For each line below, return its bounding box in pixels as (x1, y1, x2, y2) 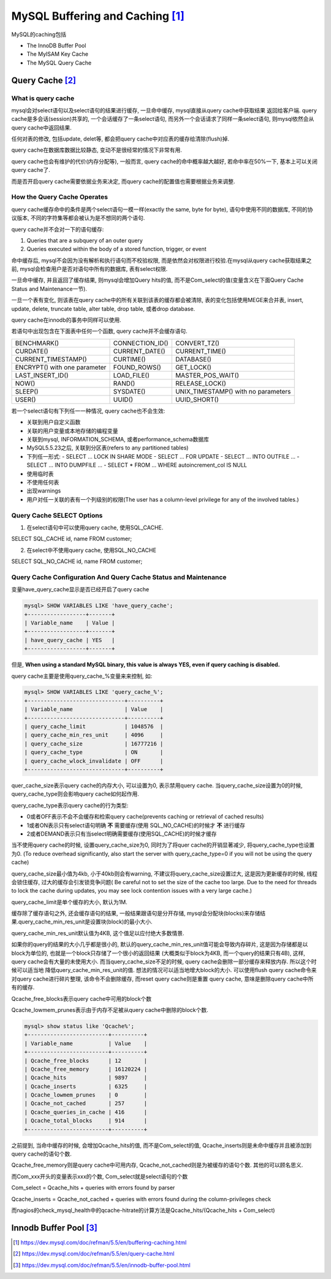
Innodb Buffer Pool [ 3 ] (11, 1223, 98, 1233)
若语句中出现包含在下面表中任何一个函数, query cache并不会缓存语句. (11, 327, 188, 335)
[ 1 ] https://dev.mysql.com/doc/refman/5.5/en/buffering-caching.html (13, 1238, 187, 1246)
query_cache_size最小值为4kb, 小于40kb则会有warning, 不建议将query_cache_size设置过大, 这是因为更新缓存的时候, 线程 (11, 869, 318, 877)
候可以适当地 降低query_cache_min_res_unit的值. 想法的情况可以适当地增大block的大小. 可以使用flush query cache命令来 (11, 966, 317, 974)
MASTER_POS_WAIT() (175, 371, 239, 379)
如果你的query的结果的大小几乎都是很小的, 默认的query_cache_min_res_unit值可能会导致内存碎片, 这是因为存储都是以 (11, 941, 308, 948)
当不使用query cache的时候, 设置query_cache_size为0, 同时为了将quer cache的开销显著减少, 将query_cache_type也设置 (11, 841, 315, 849)
